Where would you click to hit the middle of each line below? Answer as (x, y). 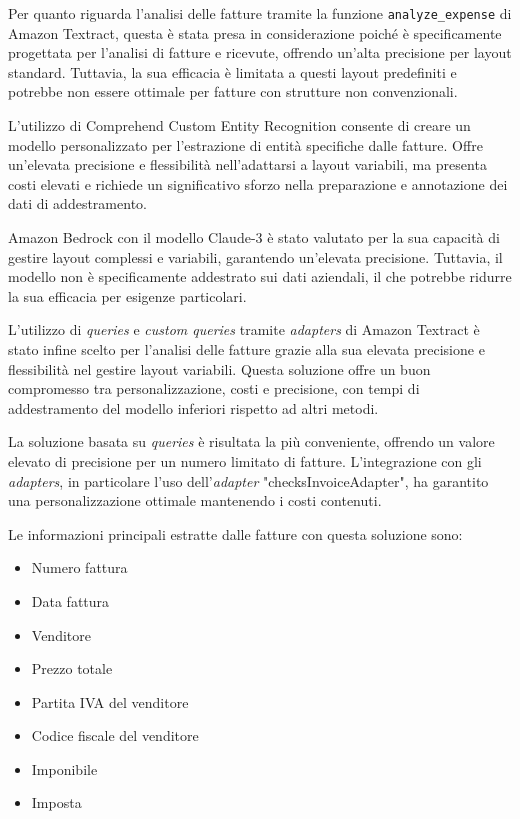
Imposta (56, 802)
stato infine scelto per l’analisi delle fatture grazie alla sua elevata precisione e (246, 348)
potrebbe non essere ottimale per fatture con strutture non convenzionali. (233, 91)
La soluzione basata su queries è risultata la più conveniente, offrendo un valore (251, 441)
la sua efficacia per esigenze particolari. (127, 295)
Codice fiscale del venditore (115, 735)
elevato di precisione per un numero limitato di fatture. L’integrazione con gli (245, 460)
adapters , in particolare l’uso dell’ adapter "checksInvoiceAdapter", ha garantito (248, 480)
